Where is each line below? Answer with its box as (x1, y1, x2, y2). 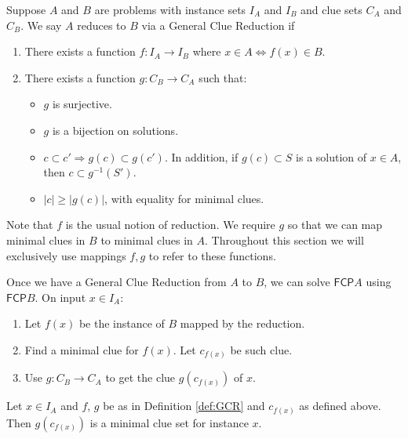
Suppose (6, 2, 46, 17)
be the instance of (78, 315, 165, 332)
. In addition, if (164, 148, 239, 165)
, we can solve (264, 274, 330, 290)
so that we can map (287, 216, 383, 233)
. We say (20, 16, 62, 33)
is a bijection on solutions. (52, 122, 179, 138)
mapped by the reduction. (180, 315, 305, 332)
